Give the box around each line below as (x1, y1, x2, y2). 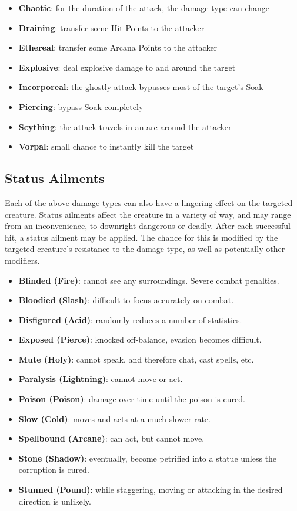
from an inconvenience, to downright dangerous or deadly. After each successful (5, 220, 291, 232)
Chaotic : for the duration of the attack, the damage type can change (18, 2, 269, 14)
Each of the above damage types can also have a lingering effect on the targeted (5, 196, 293, 208)
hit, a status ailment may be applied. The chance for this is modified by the (5, 231, 278, 243)
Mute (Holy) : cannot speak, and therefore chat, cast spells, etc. (18, 353, 254, 365)
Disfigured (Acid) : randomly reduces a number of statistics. (18, 313, 242, 326)
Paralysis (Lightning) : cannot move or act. (18, 373, 183, 385)
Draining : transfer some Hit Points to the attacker (18, 21, 205, 34)
